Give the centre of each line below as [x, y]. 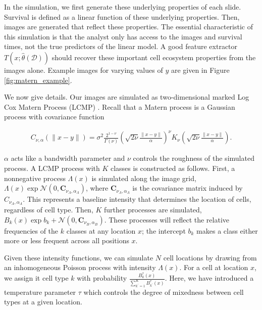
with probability [102, 278]
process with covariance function [54, 117]
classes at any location [101, 230]
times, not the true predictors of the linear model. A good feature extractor [121, 46]
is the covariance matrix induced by [188, 188]
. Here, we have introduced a [209, 278]
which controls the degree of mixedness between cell [164, 292]
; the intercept [164, 230]
